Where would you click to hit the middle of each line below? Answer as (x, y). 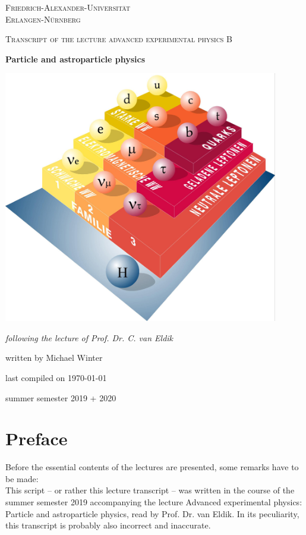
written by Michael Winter (54, 358)
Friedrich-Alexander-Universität (68, 7)
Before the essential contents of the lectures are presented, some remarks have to (152, 467)
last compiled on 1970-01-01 (56, 377)
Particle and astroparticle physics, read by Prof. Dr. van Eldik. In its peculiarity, (152, 513)
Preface (37, 438)
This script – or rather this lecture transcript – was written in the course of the (150, 490)
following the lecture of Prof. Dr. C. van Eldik (89, 337)
